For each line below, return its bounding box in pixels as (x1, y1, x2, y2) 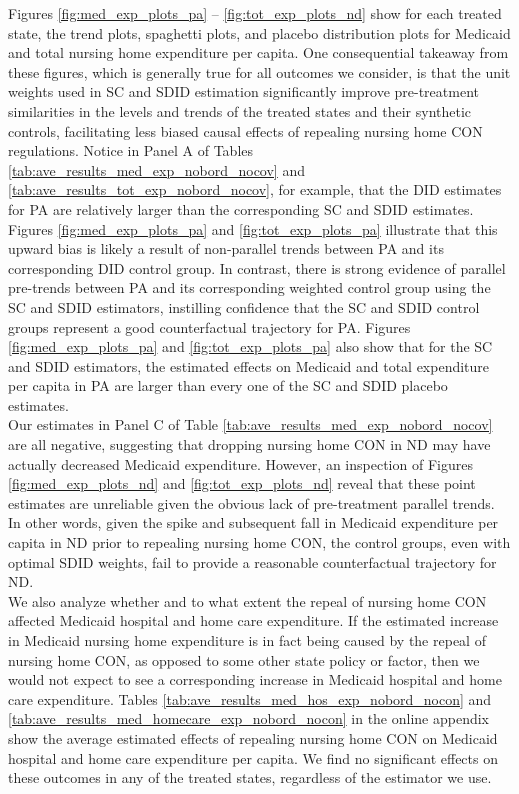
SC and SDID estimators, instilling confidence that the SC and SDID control (8, 296, 480, 317)
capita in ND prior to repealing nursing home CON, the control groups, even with (8, 532, 511, 553)
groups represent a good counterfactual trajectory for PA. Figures (8, 316, 411, 337)
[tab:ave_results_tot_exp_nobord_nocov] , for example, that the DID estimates (8, 179, 502, 200)
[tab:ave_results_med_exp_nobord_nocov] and (8, 159, 305, 180)
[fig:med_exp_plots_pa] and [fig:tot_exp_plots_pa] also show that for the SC (8, 336, 493, 357)
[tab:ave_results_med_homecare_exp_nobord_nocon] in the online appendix (8, 708, 490, 729)
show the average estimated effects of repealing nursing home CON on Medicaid (8, 727, 498, 748)
